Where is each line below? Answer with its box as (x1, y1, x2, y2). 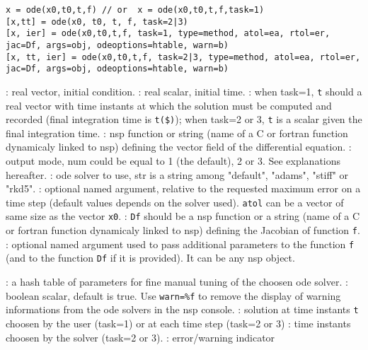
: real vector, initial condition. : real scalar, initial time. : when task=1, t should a (6, 83, 362, 98)
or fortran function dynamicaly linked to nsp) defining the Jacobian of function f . (6, 223, 360, 238)
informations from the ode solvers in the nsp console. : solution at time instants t (6, 302, 359, 317)
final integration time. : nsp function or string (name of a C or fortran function (6, 125, 348, 140)
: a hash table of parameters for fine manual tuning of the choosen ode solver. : (6, 274, 348, 289)
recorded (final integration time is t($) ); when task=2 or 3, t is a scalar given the (6, 112, 362, 127)
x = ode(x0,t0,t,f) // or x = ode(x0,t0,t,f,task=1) (6, 5, 265, 15)
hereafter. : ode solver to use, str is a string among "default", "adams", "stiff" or (6, 167, 349, 182)
